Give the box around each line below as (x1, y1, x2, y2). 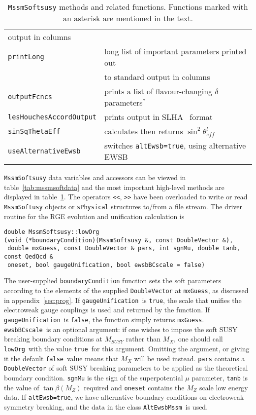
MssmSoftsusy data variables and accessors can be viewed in (4, 172, 186, 182)
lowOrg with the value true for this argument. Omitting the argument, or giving (4, 343, 250, 353)
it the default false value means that (4, 353, 119, 363)
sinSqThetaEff (8, 127, 61, 135)
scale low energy (199, 382, 248, 392)
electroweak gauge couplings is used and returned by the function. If (4, 304, 210, 315)
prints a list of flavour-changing (104, 85, 213, 97)
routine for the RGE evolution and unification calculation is (4, 211, 185, 221)
